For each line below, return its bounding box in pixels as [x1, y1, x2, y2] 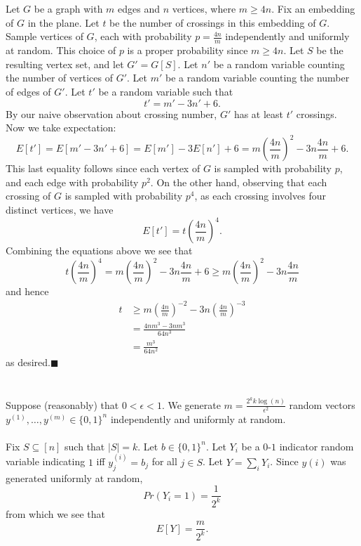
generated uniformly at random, [6, 470, 143, 485]
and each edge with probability [6, 174, 139, 189]
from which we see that [6, 506, 106, 521]
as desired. [6, 354, 50, 369]
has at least [233, 106, 284, 121]
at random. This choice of [6, 43, 116, 58]
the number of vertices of [6, 70, 113, 85]
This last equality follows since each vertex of [6, 161, 200, 176]
